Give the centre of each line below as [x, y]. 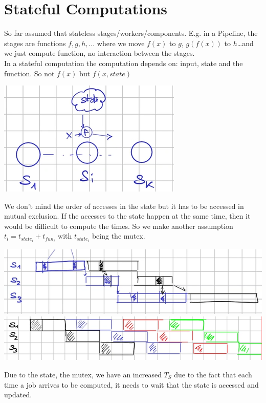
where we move [121, 43]
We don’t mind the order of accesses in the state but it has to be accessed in [124, 206]
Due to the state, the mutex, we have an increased [83, 375]
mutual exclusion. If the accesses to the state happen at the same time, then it [127, 216]
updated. [18, 395]
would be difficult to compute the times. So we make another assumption [119, 226]
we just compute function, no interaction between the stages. [99, 53]
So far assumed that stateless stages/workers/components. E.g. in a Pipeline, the [131, 33]
